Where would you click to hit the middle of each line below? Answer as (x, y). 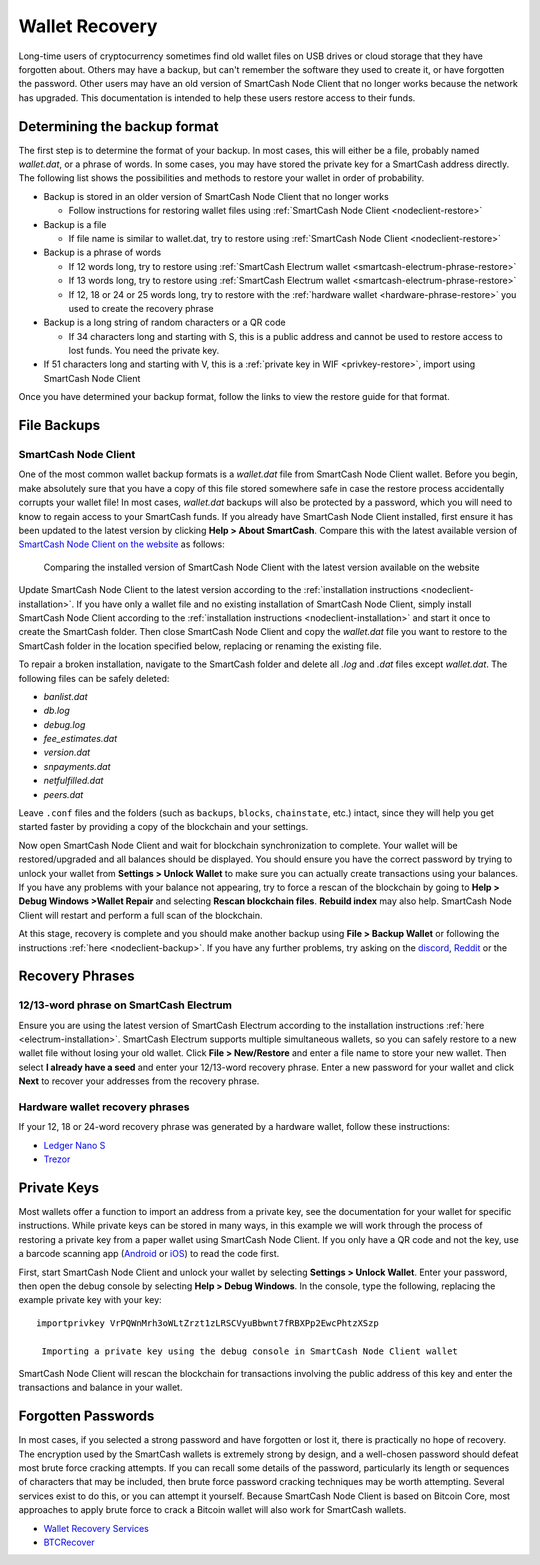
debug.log (64, 724)
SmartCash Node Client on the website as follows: (121, 544)
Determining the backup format (118, 126)
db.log (56, 711)
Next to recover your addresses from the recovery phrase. (139, 1081)
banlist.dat (66, 696)
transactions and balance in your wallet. (100, 1387)
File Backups (59, 425)
